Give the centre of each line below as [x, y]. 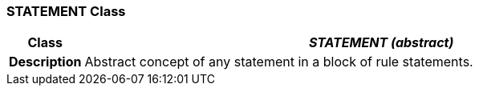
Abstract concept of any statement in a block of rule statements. [279, 62]
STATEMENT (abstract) [381, 43]
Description [45, 62]
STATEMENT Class [66, 11]
